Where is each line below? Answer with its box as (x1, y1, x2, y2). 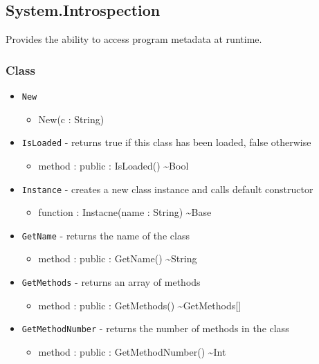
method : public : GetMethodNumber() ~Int (38, 344, 226, 358)
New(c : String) (38, 111, 104, 126)
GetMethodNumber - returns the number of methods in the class (21, 321, 289, 336)
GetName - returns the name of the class (21, 228, 190, 242)
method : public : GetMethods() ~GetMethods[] (38, 298, 241, 312)
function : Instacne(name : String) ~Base (38, 205, 212, 219)
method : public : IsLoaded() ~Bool (38, 158, 189, 172)
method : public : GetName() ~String (38, 251, 197, 266)
